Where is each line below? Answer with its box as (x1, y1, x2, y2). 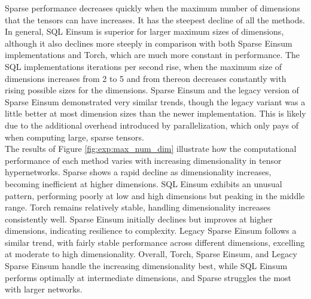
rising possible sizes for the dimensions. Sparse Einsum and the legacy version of (5, 84, 299, 96)
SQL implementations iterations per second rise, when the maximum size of (5, 60, 282, 72)
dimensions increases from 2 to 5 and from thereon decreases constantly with (5, 72, 286, 84)
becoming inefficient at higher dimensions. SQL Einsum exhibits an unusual (5, 177, 282, 190)
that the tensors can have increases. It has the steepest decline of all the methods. (5, 13, 305, 26)
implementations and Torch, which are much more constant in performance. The (5, 48, 300, 61)
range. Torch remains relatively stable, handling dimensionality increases (5, 201, 271, 213)
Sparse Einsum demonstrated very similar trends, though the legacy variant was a (5, 95, 306, 108)
